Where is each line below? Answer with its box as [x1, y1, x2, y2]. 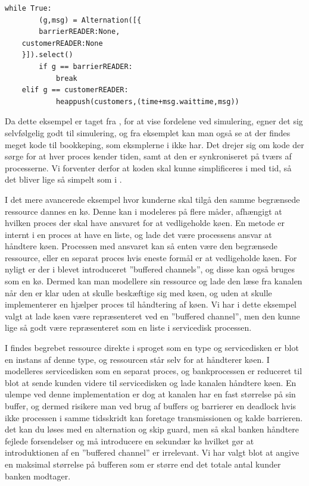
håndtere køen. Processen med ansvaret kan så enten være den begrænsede [5, 240, 278, 252]
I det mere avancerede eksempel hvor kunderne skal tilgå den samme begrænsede [5, 193, 300, 205]
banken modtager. [5, 469, 71, 482]
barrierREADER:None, [39, 27, 120, 36]
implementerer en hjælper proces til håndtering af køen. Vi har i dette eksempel [5, 298, 296, 311]
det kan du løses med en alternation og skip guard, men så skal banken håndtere [5, 423, 299, 435]
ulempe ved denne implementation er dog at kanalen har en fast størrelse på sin [5, 388, 296, 400]
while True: [5, 4, 52, 12]
